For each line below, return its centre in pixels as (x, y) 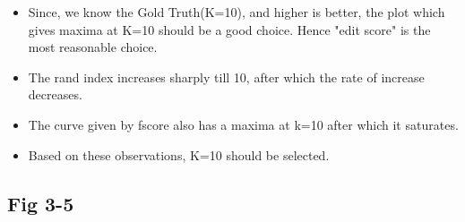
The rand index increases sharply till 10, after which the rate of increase (226, 77)
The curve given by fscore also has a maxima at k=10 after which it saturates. (243, 124)
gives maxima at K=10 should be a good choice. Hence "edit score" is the (229, 29)
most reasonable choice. (93, 47)
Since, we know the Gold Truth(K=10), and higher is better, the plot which (237, 12)
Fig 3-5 (41, 203)
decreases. (55, 94)
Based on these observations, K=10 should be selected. (179, 154)
